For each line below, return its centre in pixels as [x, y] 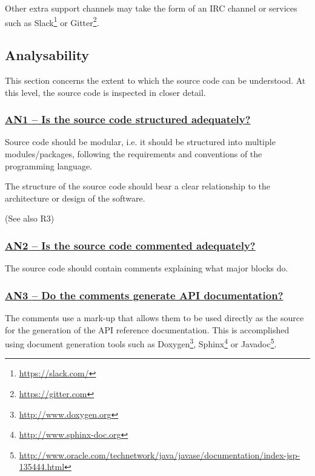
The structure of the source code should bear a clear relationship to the [138, 186]
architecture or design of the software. [75, 198]
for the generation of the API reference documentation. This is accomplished [147, 329]
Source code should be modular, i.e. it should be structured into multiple [140, 142]
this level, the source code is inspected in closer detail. [105, 92]
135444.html [42, 467]
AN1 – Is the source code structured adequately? [128, 119]
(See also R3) [30, 218]
